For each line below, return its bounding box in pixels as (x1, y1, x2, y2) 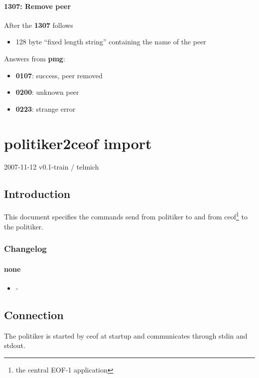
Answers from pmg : (4, 53, 65, 63)
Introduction (4, 186, 71, 201)
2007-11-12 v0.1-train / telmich (4, 162, 99, 172)
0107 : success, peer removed (15, 70, 103, 80)
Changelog (4, 242, 47, 255)
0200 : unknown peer (15, 87, 79, 97)
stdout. (4, 340, 25, 351)
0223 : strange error (15, 103, 76, 114)
